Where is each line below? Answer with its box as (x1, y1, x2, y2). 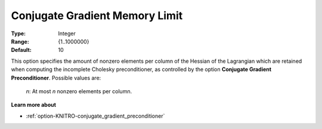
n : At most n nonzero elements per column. (26, 87, 132, 95)
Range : (11, 38, 29, 45)
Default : (11, 47, 32, 54)
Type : (11, 30, 26, 37)
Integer (58, 30, 76, 37)
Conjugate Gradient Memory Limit (11, 9, 183, 22)
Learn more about (11, 102, 57, 109)
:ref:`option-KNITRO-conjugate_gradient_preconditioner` (26, 112, 165, 119)
